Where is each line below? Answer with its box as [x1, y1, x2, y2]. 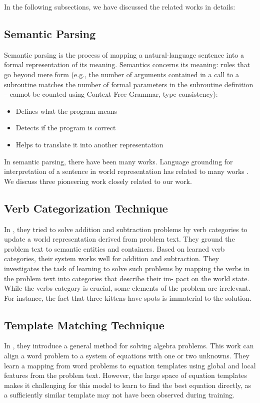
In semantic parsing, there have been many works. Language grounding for [4, 156, 233, 166]
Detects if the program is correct [15, 122, 116, 133]
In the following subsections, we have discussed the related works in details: [4, 2, 235, 12]
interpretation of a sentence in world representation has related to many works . [4, 166, 249, 176]
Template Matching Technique [4, 317, 164, 332]
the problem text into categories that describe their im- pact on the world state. [4, 273, 249, 283]
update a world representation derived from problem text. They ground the [4, 234, 235, 244]
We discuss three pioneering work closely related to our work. [4, 175, 192, 186]
